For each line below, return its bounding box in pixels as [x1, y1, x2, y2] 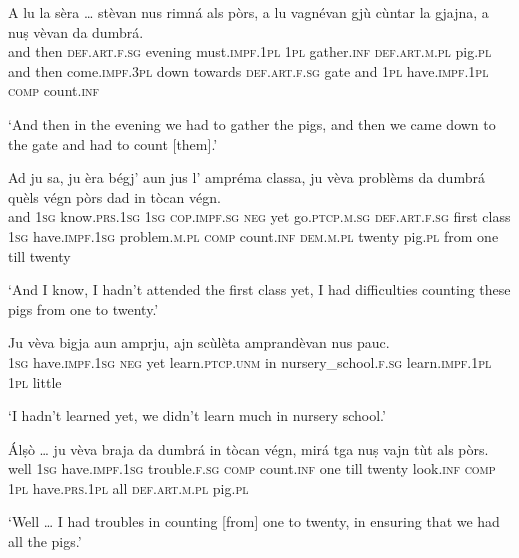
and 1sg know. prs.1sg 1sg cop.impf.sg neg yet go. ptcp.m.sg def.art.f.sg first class [8, 206, 511, 227]
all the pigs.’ [8, 531, 82, 552]
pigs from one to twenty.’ [8, 298, 159, 319]
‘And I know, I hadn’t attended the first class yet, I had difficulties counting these [8, 279, 511, 300]
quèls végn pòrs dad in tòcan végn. [8, 186, 221, 207]
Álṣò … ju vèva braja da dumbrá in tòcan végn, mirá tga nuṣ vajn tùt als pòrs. [8, 438, 489, 459]
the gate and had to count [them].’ [8, 133, 218, 154]
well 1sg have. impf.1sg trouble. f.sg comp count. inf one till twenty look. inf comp [8, 458, 496, 479]
